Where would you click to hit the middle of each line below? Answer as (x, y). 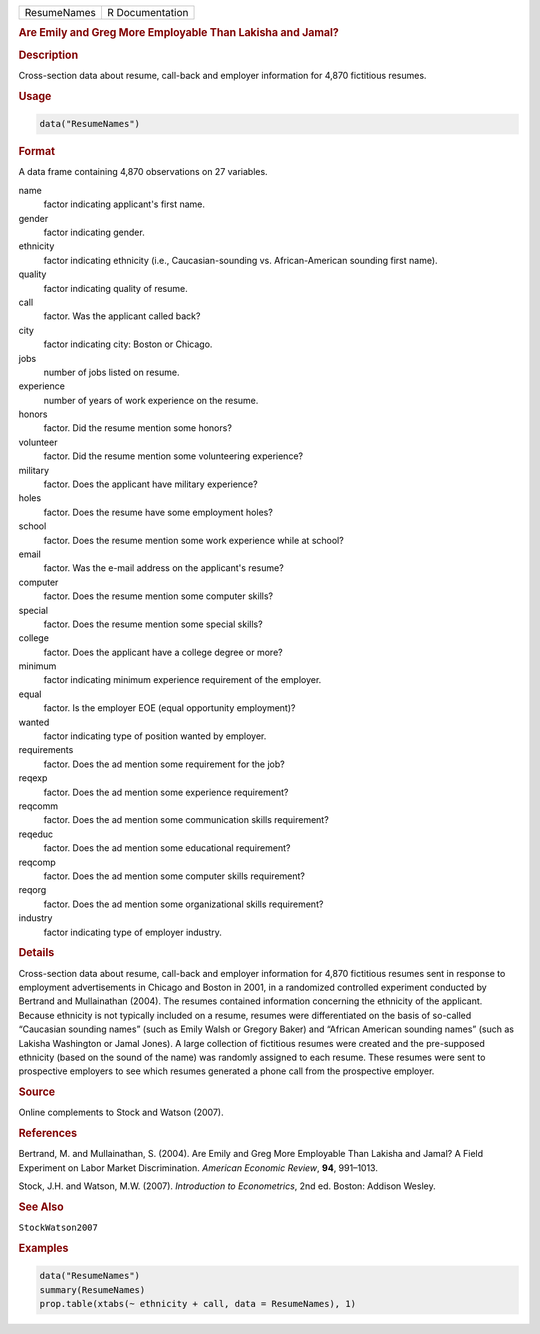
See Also (41, 1207)
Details (36, 953)
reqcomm (38, 806)
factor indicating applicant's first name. (124, 204)
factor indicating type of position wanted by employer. (155, 736)
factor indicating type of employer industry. (132, 932)
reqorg (32, 890)
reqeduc (36, 834)
